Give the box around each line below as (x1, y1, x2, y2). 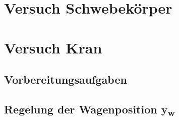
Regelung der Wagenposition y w (4, 101, 175, 119)
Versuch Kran (4, 37, 102, 57)
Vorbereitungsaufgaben (4, 72, 127, 87)
